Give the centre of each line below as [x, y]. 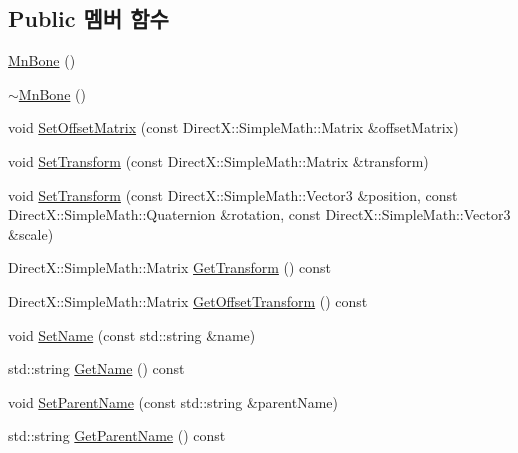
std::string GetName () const [96, 368]
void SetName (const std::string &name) [132, 334]
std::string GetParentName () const [117, 435]
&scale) [31, 233]
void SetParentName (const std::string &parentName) [173, 401]
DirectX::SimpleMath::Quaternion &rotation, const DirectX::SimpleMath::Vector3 [259, 214]
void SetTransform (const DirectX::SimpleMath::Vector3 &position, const [233, 194]
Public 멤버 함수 [88, 18]
